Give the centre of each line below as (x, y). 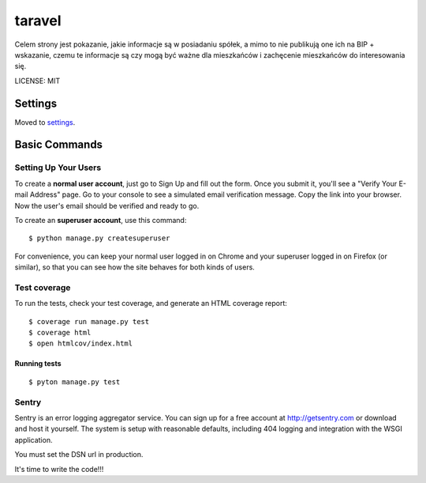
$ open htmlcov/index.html (81, 343)
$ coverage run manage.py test (89, 321)
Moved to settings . (45, 122)
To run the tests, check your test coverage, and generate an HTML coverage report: (151, 304)
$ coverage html (60, 333)
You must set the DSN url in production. (79, 455)
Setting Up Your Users (58, 168)
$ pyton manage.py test (75, 382)
